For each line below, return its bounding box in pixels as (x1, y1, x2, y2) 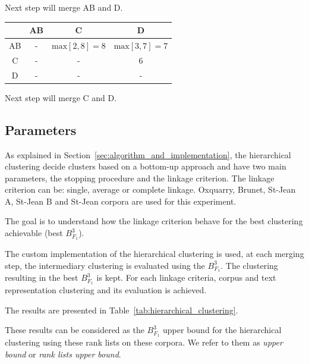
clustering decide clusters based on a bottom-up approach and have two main (5, 160, 286, 172)
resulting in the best (5, 271, 78, 284)
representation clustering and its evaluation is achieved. (5, 284, 207, 296)
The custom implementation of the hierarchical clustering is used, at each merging (5, 247, 304, 259)
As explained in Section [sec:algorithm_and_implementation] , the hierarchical (5, 148, 291, 161)
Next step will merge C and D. (5, 91, 117, 103)
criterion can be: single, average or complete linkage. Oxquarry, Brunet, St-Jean (5, 183, 296, 196)
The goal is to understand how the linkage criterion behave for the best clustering (5, 215, 303, 227)
